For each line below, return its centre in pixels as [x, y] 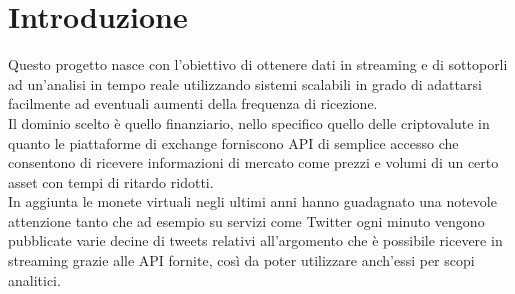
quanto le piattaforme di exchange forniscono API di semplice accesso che [233, 142]
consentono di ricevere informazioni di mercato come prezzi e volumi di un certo [253, 162]
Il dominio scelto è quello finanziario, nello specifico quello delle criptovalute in [249, 122]
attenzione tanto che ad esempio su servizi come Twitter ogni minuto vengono [246, 220]
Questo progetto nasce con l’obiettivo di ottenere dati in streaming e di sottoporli [258, 64]
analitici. [34, 279]
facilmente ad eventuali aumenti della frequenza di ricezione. [193, 103]
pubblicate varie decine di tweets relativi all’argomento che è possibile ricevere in [255, 240]
